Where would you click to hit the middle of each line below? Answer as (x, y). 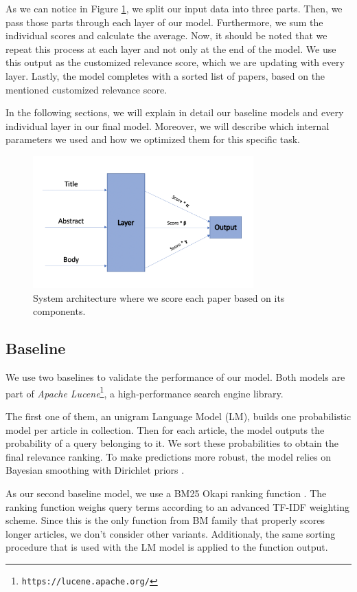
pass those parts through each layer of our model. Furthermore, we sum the (164, 22)
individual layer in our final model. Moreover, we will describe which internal (168, 125)
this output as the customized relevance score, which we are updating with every (175, 62)
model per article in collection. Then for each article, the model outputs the (165, 429)
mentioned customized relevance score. (87, 89)
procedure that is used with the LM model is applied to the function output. (167, 547)
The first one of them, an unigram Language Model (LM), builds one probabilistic (178, 416)
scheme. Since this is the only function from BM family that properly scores (165, 520)
